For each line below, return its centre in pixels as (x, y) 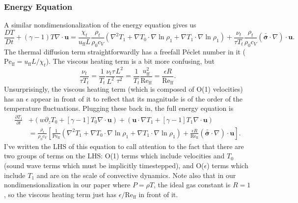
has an (14, 98)
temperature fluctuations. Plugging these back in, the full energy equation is (119, 108)
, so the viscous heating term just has (60, 194)
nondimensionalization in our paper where (67, 185)
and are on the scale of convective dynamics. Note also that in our (136, 175)
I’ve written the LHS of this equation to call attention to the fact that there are (124, 146)
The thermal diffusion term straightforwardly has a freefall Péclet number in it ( (125, 51)
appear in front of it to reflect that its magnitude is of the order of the (137, 98)
